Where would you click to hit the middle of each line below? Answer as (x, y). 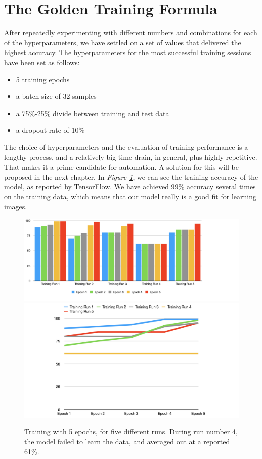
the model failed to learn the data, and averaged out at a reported (127, 442)
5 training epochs (43, 79)
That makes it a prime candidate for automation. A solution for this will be (121, 167)
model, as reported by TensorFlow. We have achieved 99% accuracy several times (130, 187)
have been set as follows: (42, 62)
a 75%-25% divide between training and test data (93, 113)
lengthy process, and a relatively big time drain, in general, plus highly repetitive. (131, 157)
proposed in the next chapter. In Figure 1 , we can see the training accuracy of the (131, 176)
